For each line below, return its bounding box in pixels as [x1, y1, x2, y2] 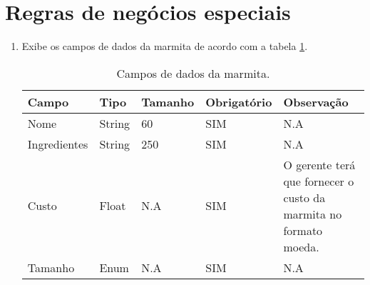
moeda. [283, 238, 319, 255]
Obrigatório [205, 93, 272, 110]
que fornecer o [283, 172, 354, 189]
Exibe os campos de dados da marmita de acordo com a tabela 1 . [21, 39, 308, 54]
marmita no [283, 205, 342, 222]
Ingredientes [27, 135, 88, 152]
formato [283, 221, 323, 239]
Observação [283, 93, 349, 110]
